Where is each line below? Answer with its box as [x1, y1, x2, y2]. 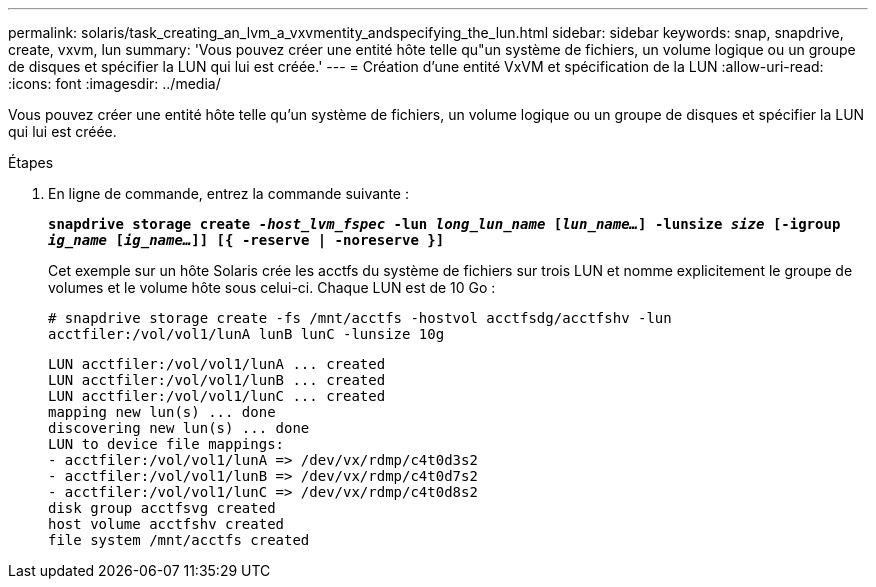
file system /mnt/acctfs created [48, 532, 310, 548]
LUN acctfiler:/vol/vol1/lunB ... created [48, 372, 386, 388]
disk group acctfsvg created [48, 500, 276, 516]
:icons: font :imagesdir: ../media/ [8, 75, 221, 92]
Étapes [8, 154, 54, 171]
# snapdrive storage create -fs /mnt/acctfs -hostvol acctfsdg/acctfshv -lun [48, 310, 672, 326]
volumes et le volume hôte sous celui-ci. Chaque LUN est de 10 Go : [48, 279, 496, 296]
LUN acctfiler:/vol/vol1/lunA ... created [48, 356, 386, 372]
